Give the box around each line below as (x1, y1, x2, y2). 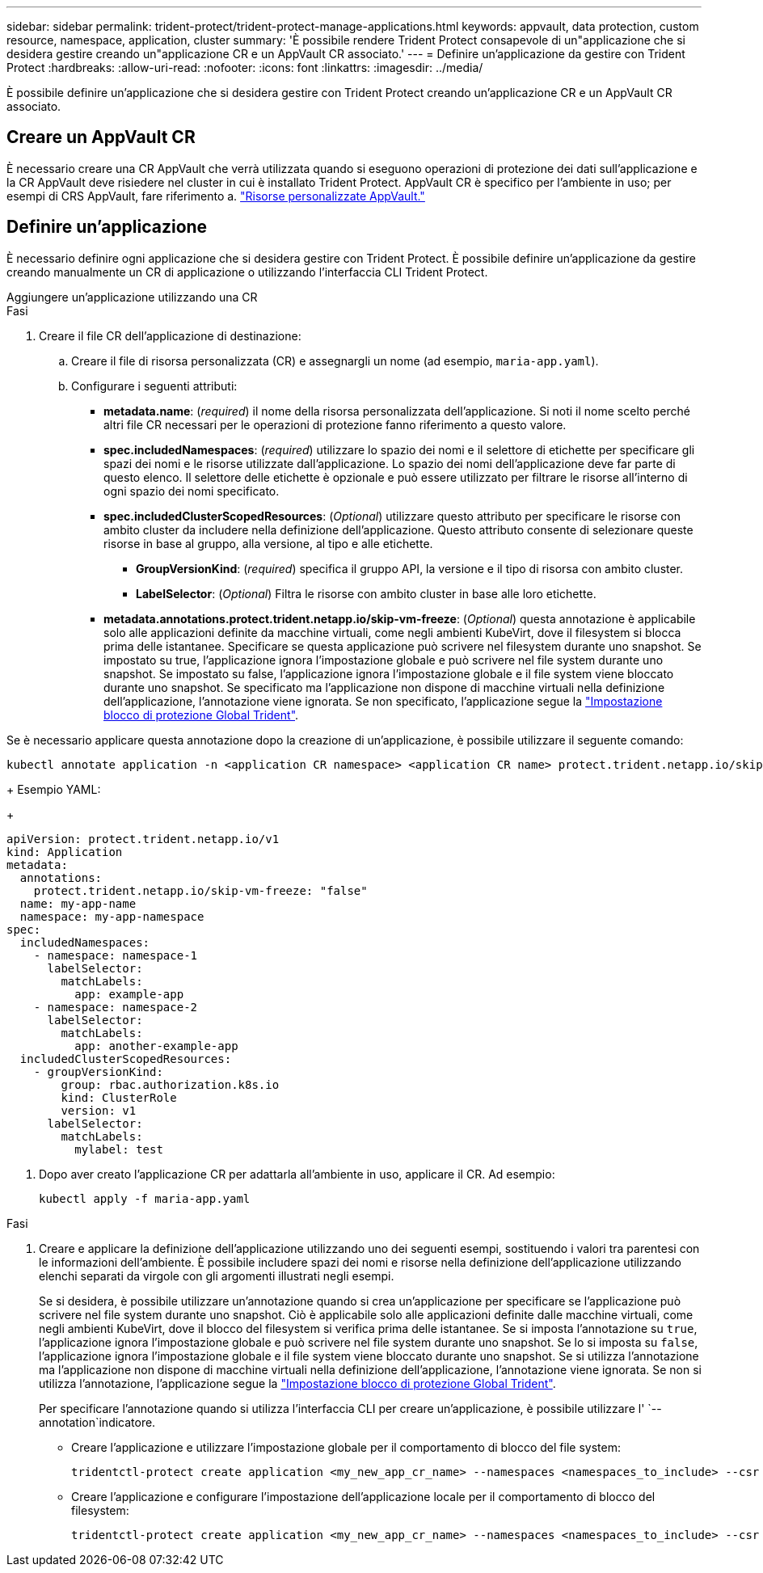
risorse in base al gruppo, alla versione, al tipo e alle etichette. (103, 536, 433, 550)
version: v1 (61, 1103, 137, 1117)
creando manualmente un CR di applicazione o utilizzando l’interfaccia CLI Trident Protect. (6, 264, 488, 279)
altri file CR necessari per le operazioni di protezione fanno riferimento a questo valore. (103, 417, 567, 432)
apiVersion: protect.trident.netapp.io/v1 (6, 832, 280, 846)
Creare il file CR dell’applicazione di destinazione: (39, 328, 301, 343)
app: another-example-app (74, 1039, 238, 1052)
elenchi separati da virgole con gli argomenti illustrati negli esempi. (39, 1268, 394, 1283)
